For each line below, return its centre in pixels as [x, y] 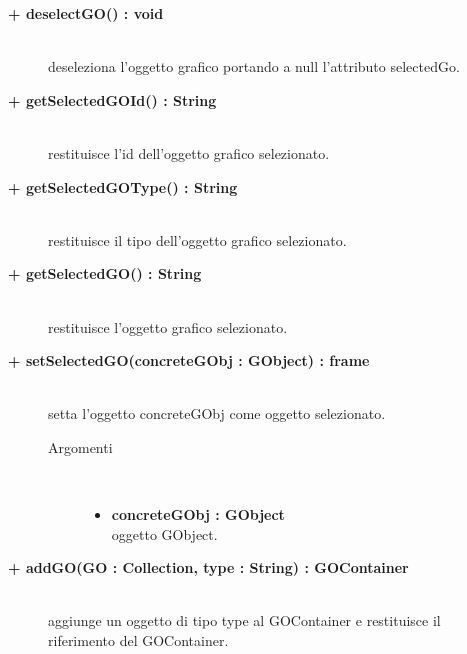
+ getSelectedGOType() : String [123, 186]
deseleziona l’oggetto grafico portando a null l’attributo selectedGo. [254, 66]
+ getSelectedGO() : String [105, 273]
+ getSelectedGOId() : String [112, 99]
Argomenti [80, 446]
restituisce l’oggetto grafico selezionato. [168, 326]
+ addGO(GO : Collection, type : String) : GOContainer [208, 567]
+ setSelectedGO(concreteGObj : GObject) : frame [189, 360]
